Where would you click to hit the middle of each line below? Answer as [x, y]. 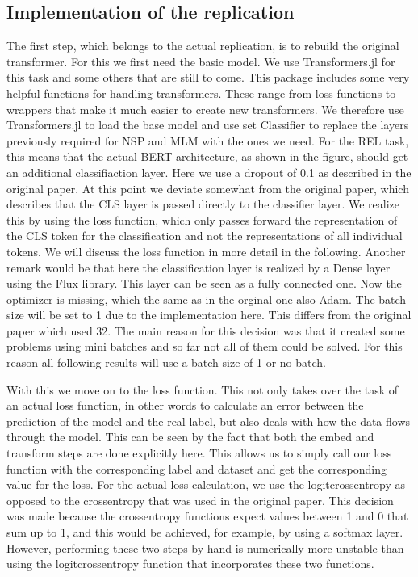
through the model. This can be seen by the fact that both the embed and [190, 437]
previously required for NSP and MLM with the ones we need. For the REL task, [208, 140]
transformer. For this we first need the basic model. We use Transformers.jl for [201, 61]
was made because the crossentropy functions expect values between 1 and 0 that [207, 516]
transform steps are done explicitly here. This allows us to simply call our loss [199, 453]
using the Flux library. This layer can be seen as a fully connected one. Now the [204, 283]
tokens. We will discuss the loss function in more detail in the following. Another [206, 251]
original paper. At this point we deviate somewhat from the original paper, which [208, 188]
